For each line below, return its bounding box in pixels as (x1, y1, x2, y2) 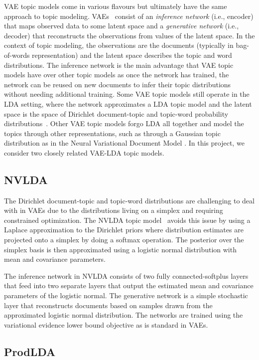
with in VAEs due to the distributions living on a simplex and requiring (4, 205, 223, 215)
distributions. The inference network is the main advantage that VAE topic (4, 59, 234, 70)
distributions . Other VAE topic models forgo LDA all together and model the (4, 118, 244, 129)
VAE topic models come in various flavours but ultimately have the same (4, 1, 227, 11)
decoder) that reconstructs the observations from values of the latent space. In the (4, 30, 255, 40)
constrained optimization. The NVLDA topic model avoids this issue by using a (4, 214, 251, 225)
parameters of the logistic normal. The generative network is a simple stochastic (4, 290, 248, 301)
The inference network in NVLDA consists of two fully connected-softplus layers (4, 270, 249, 281)
